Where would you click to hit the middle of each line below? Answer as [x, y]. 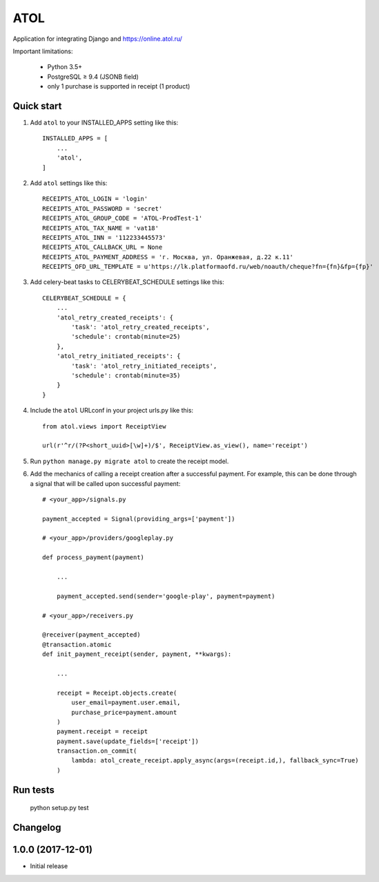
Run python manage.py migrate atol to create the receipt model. [129, 461]
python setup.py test [59, 808]
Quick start [37, 106]
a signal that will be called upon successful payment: [105, 483]
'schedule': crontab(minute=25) [126, 337]
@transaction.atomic [77, 644]
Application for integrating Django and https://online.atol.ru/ [98, 39]
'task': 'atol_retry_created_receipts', [140, 327]
